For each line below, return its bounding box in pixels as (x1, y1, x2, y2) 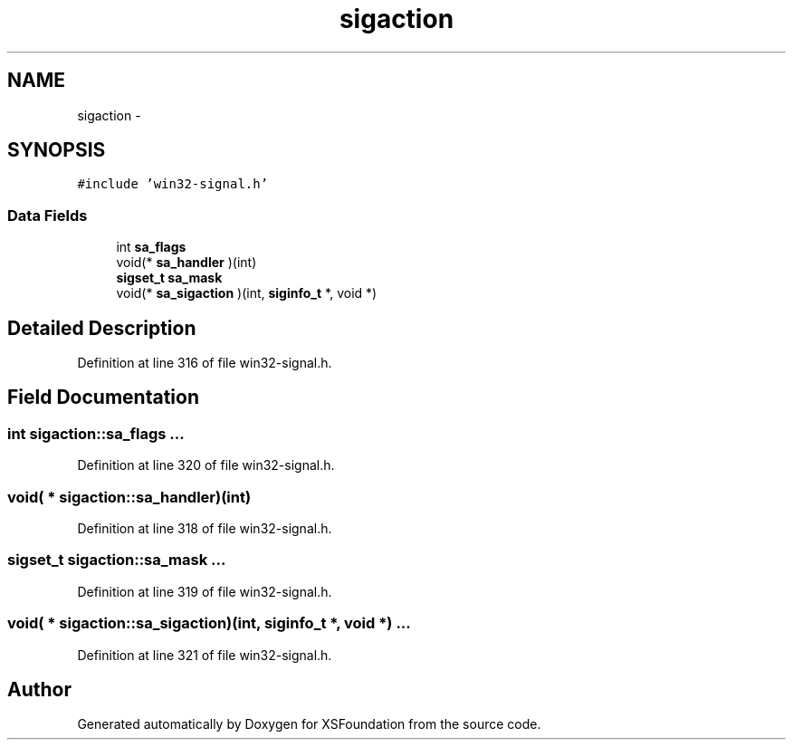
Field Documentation (7, 386, 199, 409)
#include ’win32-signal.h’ (77, 177, 269, 192)
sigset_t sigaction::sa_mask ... (7, 551, 226, 570)
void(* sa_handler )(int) (116, 254, 257, 271)
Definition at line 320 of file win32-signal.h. (77, 457, 335, 474)
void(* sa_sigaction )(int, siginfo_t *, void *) (116, 285, 377, 302)
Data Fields (7, 206, 88, 225)
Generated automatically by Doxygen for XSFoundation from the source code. (77, 716, 541, 733)
